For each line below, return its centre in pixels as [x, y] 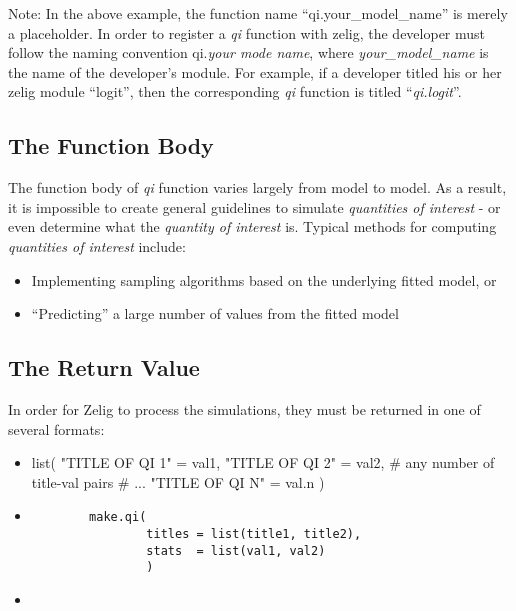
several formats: [56, 428]
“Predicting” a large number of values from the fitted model [215, 313]
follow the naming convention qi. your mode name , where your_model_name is [248, 52]
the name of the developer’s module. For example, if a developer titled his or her [255, 71]
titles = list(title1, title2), [254, 533]
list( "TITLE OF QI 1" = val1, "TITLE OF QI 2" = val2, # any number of [263, 462]
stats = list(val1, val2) [236, 550]
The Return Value [104, 367]
